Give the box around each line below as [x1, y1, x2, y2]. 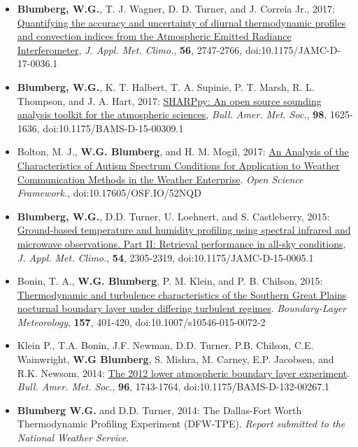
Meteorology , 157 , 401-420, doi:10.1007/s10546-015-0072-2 [17, 314, 266, 329]
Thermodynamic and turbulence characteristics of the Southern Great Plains [17, 287, 347, 301]
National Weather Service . [17, 430, 129, 445]
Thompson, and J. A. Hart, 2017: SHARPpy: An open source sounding [17, 93, 322, 108]
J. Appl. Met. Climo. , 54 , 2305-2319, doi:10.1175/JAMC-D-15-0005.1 [17, 250, 314, 264]
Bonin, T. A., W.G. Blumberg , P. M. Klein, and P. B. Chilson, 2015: [17, 274, 323, 288]
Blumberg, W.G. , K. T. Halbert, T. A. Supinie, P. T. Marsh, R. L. [17, 79, 315, 94]
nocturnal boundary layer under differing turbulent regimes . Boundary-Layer [17, 301, 347, 315]
